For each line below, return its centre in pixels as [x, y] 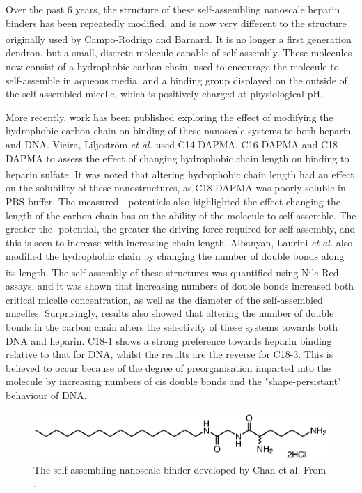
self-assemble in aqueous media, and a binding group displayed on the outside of [176, 80]
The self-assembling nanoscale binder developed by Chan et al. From [180, 470]
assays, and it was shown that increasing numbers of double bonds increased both [180, 286]
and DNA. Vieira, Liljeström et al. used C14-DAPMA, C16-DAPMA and [162, 144]
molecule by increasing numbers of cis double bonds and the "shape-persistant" [174, 381]
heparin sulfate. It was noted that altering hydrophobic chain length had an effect [180, 174]
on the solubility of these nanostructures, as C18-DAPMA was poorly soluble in [176, 188]
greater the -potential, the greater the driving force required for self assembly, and [181, 229]
